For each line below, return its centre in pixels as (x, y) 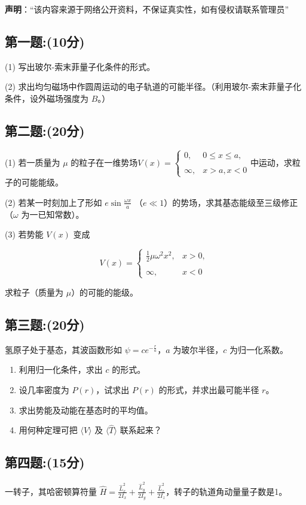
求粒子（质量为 (34, 292)
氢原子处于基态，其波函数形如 (63, 349)
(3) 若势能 (24, 234)
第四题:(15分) (45, 462)
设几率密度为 (44, 389)
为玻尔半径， (198, 349)
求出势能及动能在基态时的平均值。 (86, 410)
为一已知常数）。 (53, 214)
